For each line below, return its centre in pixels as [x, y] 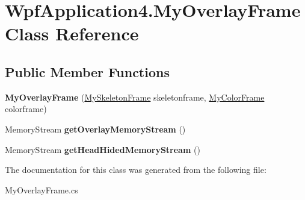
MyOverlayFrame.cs [42, 189]
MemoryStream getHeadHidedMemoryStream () [103, 149]
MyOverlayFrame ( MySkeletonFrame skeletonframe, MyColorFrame [135, 97]
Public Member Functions [87, 71]
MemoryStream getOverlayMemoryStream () [95, 129]
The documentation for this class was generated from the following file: [136, 170]
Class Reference [72, 33]
